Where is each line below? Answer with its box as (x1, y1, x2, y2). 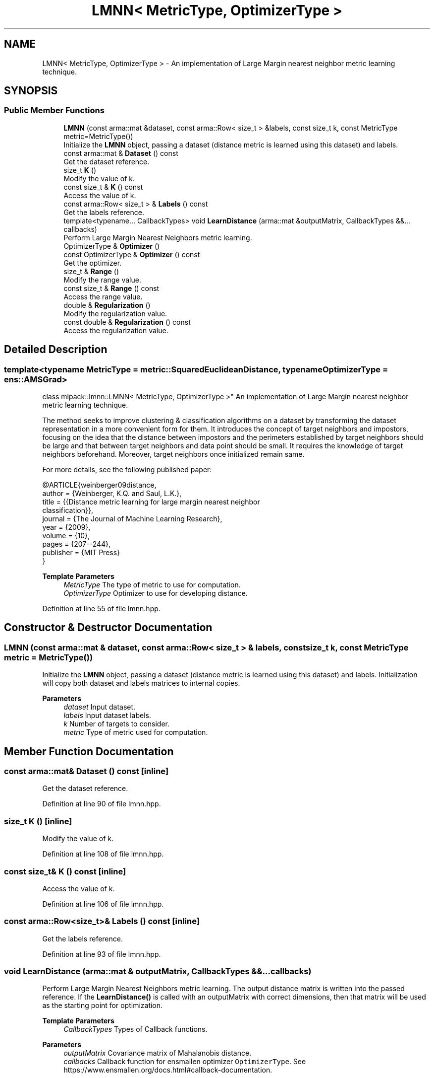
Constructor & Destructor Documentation (4, 621, 213, 634)
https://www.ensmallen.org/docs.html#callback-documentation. (63, 1066, 272, 1075)
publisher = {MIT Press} (42, 548, 120, 557)
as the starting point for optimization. (42, 1001, 163, 1010)
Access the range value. (63, 292, 143, 301)
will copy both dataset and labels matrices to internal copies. (42, 679, 240, 688)
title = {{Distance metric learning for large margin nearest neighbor (42, 498, 260, 506)
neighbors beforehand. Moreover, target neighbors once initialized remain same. (42, 450, 305, 459)
